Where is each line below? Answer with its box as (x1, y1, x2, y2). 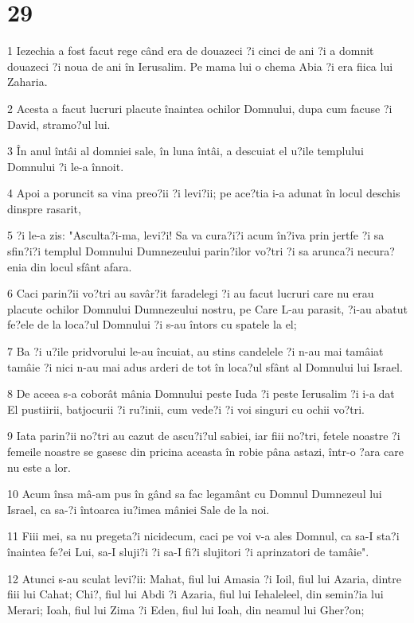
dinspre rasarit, (7, 200, 81, 216)
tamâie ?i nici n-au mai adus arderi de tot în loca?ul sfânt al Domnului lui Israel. (7, 358, 403, 375)
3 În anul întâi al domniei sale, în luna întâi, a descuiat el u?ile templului (7, 142, 364, 159)
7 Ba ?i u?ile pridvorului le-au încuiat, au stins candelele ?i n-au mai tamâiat (7, 343, 384, 360)
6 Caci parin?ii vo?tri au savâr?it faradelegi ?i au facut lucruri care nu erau (7, 285, 374, 302)
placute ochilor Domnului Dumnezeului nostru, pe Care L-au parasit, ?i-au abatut (7, 300, 408, 317)
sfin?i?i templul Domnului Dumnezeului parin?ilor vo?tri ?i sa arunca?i (7, 243, 354, 259)
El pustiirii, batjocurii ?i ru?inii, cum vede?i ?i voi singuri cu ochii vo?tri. (7, 400, 365, 417)
